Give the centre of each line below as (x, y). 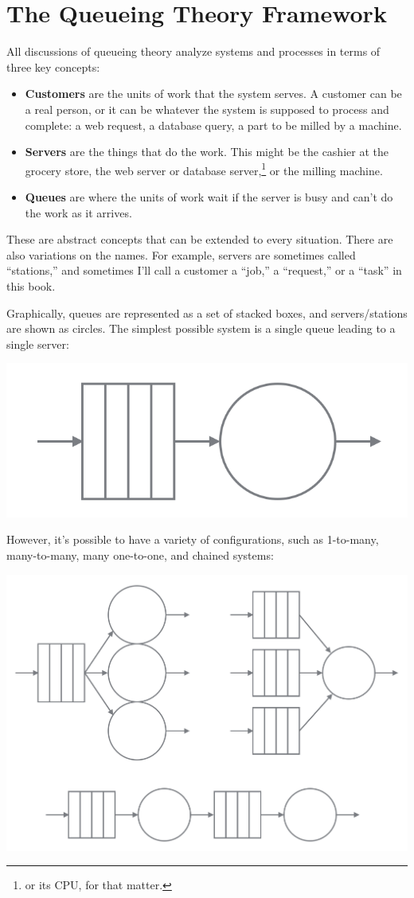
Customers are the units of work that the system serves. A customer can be (213, 94)
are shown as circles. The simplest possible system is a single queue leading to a (201, 328)
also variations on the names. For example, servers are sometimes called (181, 254)
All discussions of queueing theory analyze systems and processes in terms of (193, 51)
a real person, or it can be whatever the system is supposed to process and (207, 109)
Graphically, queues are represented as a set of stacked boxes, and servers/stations (207, 312)
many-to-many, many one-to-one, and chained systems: (140, 554)
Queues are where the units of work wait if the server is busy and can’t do (209, 196)
